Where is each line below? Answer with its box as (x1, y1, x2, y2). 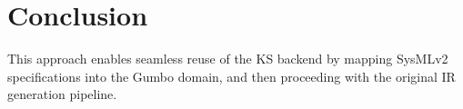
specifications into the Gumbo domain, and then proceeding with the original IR (7, 66, 456, 85)
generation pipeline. (7, 84, 117, 104)
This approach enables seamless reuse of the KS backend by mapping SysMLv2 (7, 49, 448, 68)
